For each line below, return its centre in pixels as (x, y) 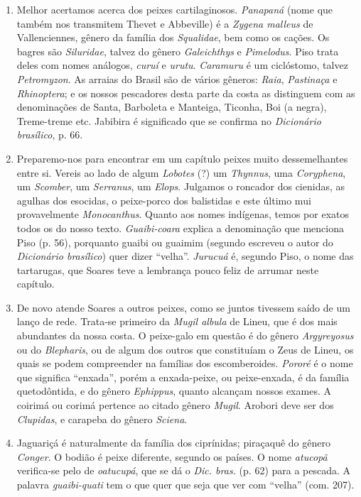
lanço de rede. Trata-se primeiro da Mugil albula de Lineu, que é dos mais (177, 321)
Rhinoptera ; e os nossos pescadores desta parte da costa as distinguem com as (186, 93)
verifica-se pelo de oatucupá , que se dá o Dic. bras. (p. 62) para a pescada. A (184, 470)
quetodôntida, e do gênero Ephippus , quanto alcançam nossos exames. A (174, 391)
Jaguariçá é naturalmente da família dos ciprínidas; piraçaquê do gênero (173, 443)
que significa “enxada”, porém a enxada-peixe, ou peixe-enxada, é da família (183, 377)
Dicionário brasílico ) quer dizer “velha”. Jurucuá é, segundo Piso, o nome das (185, 256)
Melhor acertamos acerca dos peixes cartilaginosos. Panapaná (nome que (175, 9)
